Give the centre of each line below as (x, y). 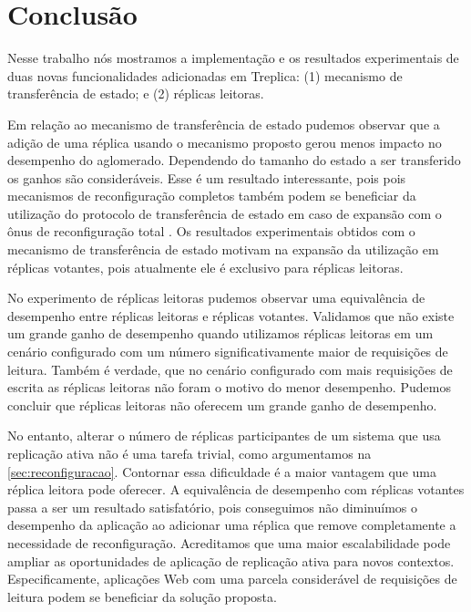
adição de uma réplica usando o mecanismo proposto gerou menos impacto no (225, 142)
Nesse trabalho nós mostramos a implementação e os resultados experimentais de (233, 58)
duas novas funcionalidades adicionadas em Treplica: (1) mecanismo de (205, 75)
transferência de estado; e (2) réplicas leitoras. (136, 93)
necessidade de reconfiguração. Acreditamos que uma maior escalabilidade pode (229, 542)
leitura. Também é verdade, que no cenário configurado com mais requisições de (230, 369)
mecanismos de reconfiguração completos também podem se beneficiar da (212, 196)
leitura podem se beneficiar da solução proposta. (142, 596)
